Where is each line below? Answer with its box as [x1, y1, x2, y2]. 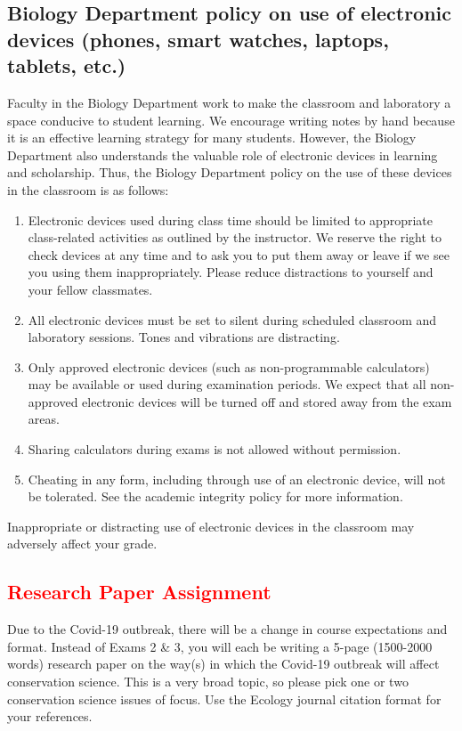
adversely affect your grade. [7, 534, 158, 553]
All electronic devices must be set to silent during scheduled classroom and [28, 310, 437, 329]
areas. [28, 410, 60, 428]
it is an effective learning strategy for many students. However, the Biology [7, 128, 417, 147]
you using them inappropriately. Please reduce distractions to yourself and [28, 263, 434, 281]
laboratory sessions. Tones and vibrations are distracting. [28, 328, 340, 346]
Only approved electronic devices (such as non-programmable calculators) [28, 357, 430, 376]
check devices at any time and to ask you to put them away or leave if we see [28, 245, 450, 264]
